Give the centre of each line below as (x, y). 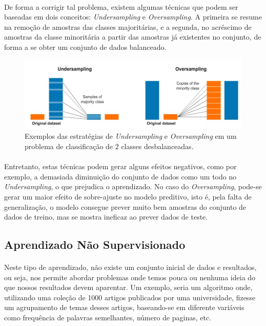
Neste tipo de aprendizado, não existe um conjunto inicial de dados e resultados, (130, 267)
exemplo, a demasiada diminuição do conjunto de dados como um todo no (120, 176)
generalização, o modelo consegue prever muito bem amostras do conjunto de (125, 206)
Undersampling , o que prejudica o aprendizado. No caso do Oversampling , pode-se (133, 186)
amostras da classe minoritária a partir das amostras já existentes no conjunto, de (133, 37)
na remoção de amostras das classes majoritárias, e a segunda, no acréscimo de (128, 26)
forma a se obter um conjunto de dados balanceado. (85, 47)
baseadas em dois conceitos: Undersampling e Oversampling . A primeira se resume (133, 17)
